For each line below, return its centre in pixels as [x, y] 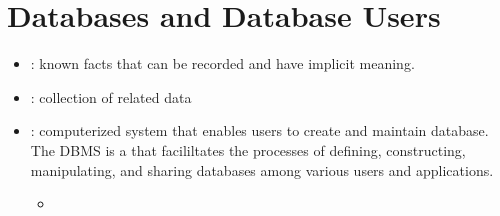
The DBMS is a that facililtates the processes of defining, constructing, [248, 149]
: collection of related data [111, 96]
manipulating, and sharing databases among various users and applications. [262, 169]
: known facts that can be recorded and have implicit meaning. [222, 63]
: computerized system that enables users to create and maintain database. [259, 130]
